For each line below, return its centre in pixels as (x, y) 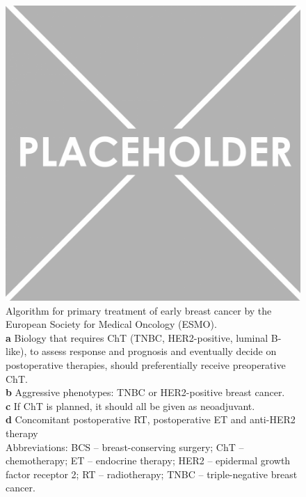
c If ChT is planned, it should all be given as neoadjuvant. (130, 405)
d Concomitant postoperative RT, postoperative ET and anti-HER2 (151, 419)
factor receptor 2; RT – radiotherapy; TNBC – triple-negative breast (152, 474)
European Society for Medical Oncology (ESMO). (111, 324)
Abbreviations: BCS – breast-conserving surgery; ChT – (125, 447)
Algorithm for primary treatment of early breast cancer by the (139, 310)
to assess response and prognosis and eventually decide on (153, 351)
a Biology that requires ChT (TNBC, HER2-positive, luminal (137, 337)
